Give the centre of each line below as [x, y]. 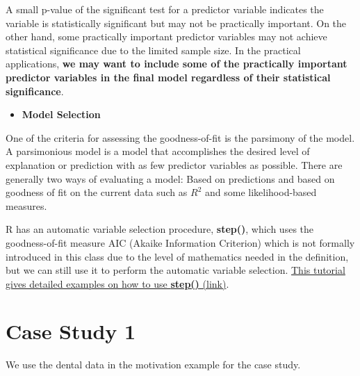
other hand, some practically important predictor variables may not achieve [166, 36]
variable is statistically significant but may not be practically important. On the [176, 23]
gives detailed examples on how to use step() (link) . [117, 283]
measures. [26, 205]
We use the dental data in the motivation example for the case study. [153, 365]
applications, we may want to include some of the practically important [177, 64]
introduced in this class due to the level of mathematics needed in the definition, [177, 256]
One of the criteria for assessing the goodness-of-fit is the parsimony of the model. [180, 137]
